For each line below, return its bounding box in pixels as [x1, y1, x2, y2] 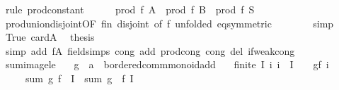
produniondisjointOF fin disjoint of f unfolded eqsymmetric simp [5, 15, 334, 30]
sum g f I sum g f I [25, 70, 134, 85]
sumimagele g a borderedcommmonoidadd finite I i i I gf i [5, 57, 329, 72]
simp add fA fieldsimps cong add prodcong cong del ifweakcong [5, 43, 295, 58]
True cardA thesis [5, 30, 95, 44]
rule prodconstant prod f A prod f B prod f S [5, 2, 255, 16]
